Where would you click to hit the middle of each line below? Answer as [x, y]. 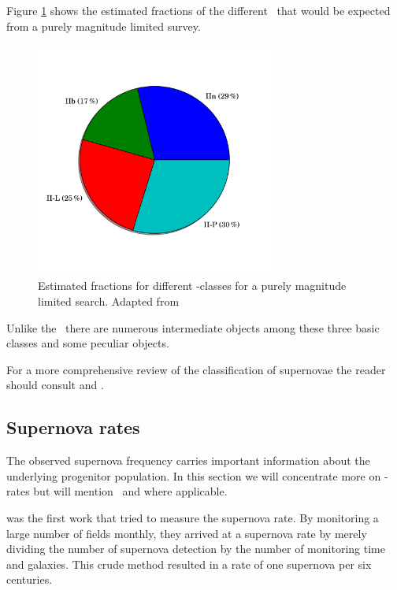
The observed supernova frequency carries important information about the [188, 460]
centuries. [30, 579]
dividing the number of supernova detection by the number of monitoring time [196, 549]
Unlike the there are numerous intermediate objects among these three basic [193, 327]
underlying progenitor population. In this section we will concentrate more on [194, 475]
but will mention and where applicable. [130, 491]
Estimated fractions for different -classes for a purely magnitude [192, 286]
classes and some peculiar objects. [88, 343]
